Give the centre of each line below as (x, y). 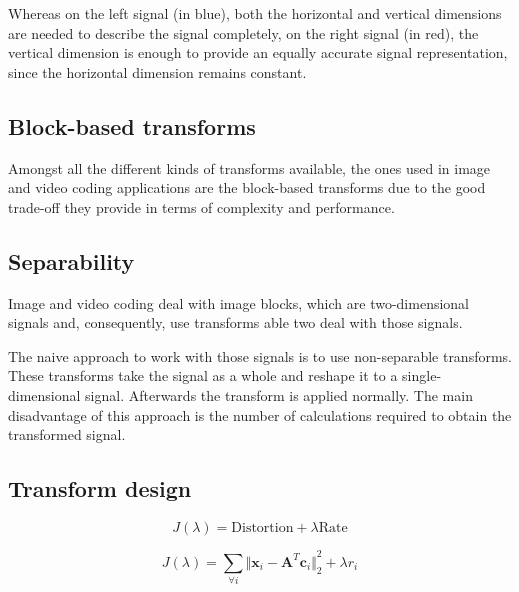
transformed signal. (67, 434)
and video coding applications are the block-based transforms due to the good (247, 187)
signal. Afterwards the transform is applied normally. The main (279, 394)
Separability (71, 260)
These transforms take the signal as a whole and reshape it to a (203, 375)
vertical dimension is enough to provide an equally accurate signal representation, (258, 52)
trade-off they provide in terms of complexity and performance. (201, 206)
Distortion (262, 527)
